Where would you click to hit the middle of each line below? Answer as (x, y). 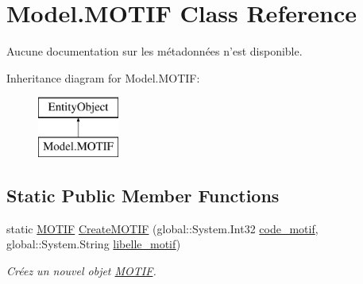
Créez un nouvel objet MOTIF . (81, 270)
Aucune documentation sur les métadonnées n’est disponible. (154, 51)
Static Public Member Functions (143, 195)
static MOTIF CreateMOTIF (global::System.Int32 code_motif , (162, 228)
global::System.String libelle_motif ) (94, 244)
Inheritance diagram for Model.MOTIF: (103, 77)
